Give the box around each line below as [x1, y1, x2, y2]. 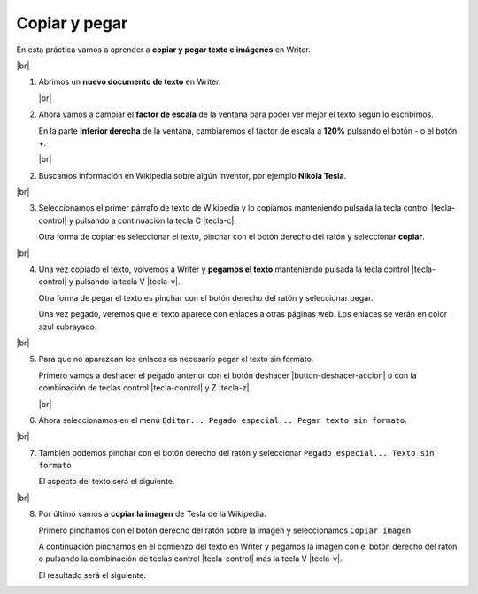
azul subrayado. [38, 321, 97, 332]
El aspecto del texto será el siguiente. [38, 476, 175, 487]
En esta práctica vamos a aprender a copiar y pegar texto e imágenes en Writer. [16, 44, 311, 55]
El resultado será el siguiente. [38, 569, 146, 580]
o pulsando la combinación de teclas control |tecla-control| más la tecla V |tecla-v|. [38, 553, 343, 564]
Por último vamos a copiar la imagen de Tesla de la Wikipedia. [38, 509, 266, 520]
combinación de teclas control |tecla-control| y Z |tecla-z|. [38, 382, 252, 393]
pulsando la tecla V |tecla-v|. [75, 276, 181, 287]
